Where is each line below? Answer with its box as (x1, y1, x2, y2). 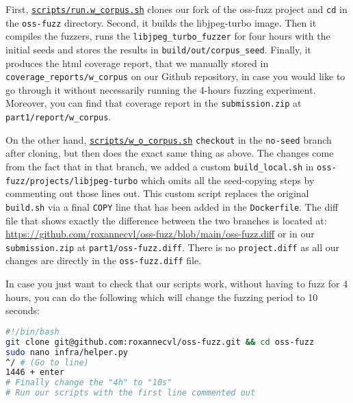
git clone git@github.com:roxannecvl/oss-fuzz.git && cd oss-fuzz (5, 337, 315, 347)
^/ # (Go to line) (5, 357, 89, 367)
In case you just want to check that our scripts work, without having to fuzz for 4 (5, 276, 348, 291)
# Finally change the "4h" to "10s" (5, 378, 172, 388)
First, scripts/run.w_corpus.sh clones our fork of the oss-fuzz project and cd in (5, 2, 348, 16)
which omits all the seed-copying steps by (140, 172, 315, 187)
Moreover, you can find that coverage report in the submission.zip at (5, 96, 302, 110)
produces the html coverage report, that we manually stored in (5, 55, 269, 70)
